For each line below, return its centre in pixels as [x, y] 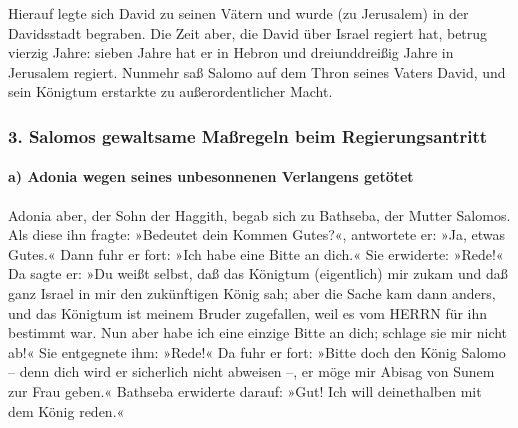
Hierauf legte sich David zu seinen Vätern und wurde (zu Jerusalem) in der [238, 13]
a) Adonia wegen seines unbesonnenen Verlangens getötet [211, 176]
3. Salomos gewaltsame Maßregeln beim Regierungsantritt [248, 135]
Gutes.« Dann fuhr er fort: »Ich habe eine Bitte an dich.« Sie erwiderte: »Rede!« [256, 253]
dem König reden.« [66, 410]
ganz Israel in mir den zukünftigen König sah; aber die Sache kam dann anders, [252, 292]
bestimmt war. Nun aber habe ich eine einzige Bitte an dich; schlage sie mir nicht [258, 332]
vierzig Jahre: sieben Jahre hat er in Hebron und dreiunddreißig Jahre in [231, 52]
